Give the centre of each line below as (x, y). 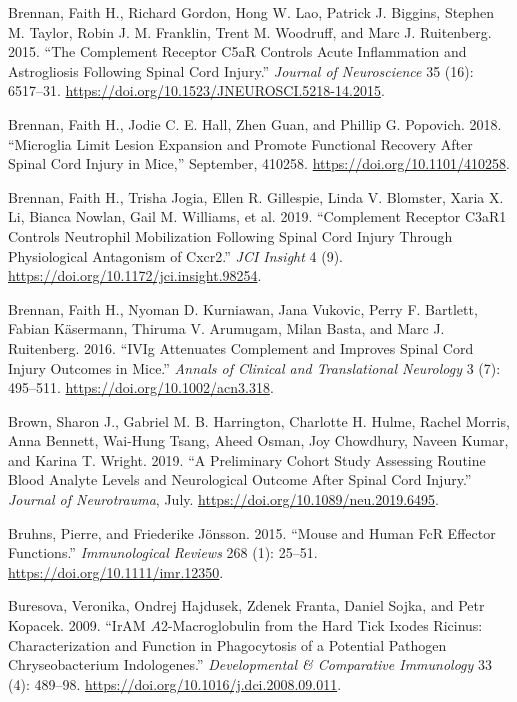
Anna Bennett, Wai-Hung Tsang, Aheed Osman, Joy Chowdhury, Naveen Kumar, (258, 440)
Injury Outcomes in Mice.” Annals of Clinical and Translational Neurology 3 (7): (254, 367)
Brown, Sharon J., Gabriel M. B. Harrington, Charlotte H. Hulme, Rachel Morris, (259, 420)
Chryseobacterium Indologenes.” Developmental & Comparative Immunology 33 (250, 664)
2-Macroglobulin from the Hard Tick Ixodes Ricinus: (321, 625)
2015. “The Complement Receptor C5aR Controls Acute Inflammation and (237, 51)
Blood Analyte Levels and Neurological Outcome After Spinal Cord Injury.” (240, 479)
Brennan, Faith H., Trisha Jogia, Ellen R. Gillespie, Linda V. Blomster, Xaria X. (256, 196)
